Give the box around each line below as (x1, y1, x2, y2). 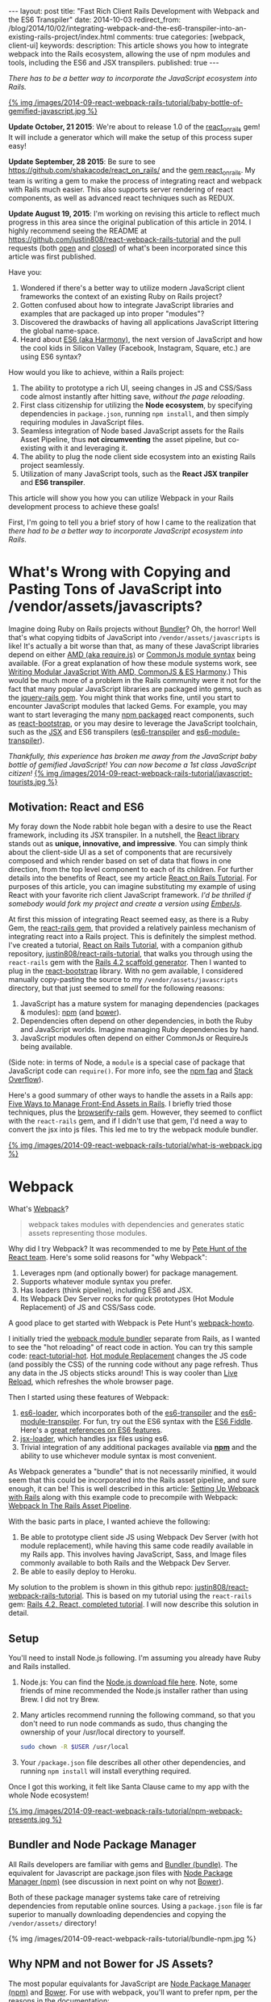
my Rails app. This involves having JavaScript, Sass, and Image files (19, 1549, 248, 1559)
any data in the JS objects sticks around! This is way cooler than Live (8, 1368, 238, 1378)
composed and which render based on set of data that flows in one (8, 856, 231, 866)
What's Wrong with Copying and (8, 563, 231, 581)
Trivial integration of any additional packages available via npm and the (19, 1443, 257, 1452)
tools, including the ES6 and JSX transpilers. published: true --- (8, 58, 219, 67)
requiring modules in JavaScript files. (19, 417, 144, 427)
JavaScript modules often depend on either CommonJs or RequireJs (19, 1033, 248, 1043)
